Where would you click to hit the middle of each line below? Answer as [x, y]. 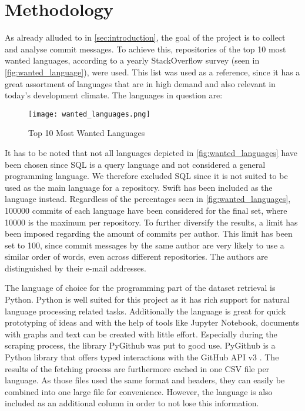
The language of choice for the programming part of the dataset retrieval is [140, 288]
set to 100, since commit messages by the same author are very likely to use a [145, 245]
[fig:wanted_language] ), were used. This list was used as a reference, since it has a [152, 72]
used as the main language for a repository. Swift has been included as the [139, 187]
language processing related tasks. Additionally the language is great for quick [145, 311]
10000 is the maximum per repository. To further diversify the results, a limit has [151, 222]
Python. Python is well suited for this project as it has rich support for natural [147, 299]
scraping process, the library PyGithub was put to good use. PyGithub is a [140, 345]
